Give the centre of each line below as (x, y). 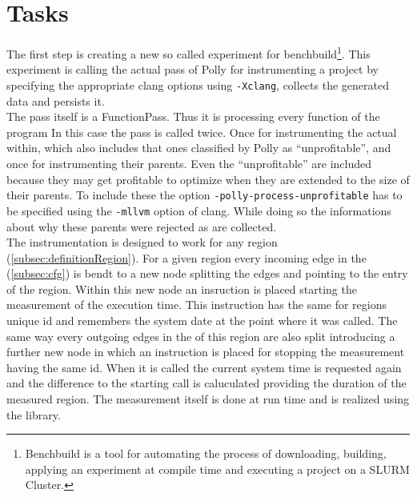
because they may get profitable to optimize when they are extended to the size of (208, 179)
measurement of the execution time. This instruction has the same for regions (197, 305)
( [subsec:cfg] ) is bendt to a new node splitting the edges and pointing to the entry (207, 273)
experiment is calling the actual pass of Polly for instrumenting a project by (193, 69)
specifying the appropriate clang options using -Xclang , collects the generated (198, 84)
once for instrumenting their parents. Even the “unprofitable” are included (189, 163)
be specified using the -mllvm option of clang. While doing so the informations (199, 210)
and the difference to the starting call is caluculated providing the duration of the (206, 383)
